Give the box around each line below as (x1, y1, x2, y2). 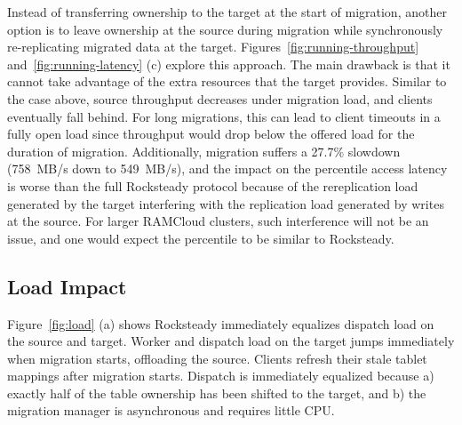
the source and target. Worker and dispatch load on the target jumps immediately (7, 332, 455, 350)
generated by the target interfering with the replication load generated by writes (7, 194, 444, 212)
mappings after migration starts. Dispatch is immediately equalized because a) (7, 366, 434, 385)
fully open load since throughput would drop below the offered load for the (7, 124, 415, 143)
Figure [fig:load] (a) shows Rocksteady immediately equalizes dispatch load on (7, 314, 434, 333)
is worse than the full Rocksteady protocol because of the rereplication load (7, 176, 418, 195)
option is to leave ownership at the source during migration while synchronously (7, 20, 443, 38)
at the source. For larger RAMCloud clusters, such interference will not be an (7, 212, 429, 230)
